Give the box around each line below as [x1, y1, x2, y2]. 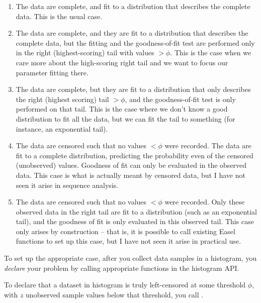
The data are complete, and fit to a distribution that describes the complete [16, 1, 250, 11]
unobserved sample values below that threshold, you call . [26, 289, 204, 299]
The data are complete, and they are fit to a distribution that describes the [16, 28, 248, 38]
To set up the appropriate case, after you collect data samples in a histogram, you [4, 253, 257, 263]
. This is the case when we [170, 47, 251, 58]
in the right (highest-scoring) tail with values [16, 47, 154, 58]
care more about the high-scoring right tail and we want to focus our [16, 57, 228, 67]
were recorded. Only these [164, 196, 245, 207]
